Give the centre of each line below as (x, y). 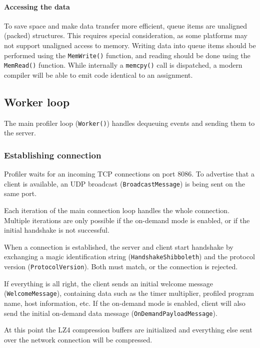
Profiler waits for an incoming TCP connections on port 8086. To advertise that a (129, 174)
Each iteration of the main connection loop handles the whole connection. (117, 210)
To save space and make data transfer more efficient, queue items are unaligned (126, 25)
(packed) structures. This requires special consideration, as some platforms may (126, 35)
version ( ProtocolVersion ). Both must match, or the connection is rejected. (121, 267)
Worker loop (37, 102)
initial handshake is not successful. (57, 230)
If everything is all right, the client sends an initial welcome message (109, 283)
